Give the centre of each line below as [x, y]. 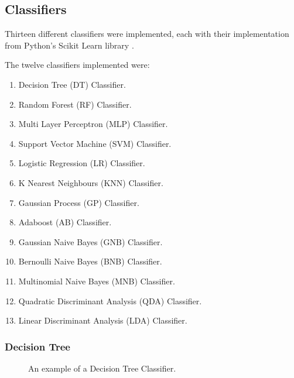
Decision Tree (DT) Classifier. [72, 84]
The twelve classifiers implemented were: [77, 65]
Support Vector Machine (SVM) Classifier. [95, 143]
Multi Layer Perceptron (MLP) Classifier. [93, 124]
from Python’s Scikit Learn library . [69, 45]
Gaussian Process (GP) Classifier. [79, 202]
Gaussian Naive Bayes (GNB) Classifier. [90, 241]
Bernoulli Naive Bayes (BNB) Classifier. [90, 261]
